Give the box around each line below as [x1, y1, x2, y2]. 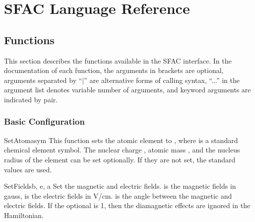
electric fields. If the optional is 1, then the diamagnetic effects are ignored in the [4, 200, 251, 211]
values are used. [4, 164, 52, 174]
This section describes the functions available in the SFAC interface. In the [4, 55, 232, 66]
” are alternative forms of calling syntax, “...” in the [84, 74, 240, 85]
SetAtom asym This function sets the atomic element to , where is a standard [4, 135, 238, 145]
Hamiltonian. [4, 210, 44, 220]
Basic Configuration [4, 115, 85, 128]
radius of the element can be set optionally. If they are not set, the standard [4, 154, 236, 164]
